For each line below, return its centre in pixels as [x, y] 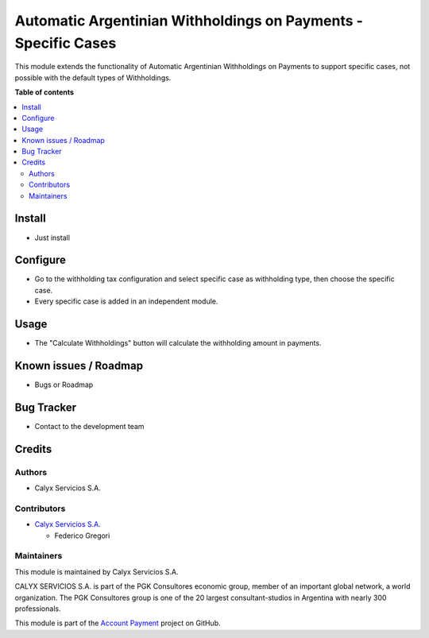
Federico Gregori [82, 536]
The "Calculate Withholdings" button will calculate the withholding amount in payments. [178, 343]
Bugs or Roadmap [64, 385]
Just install [52, 238]
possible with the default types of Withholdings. [93, 77]
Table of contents [44, 92]
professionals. [38, 609]
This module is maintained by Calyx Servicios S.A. [97, 571]
